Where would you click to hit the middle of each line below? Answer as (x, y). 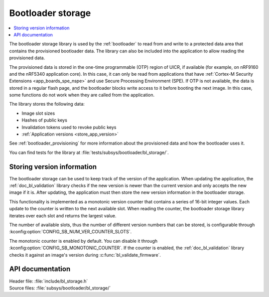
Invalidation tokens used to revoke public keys (69, 127)
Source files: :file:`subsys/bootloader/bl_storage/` (60, 288)
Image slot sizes (38, 113)
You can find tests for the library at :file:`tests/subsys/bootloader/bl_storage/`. (89, 152)
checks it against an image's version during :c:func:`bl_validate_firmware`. (85, 255)
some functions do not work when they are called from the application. (82, 95)
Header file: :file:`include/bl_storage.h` (49, 281)
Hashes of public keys (44, 120)
